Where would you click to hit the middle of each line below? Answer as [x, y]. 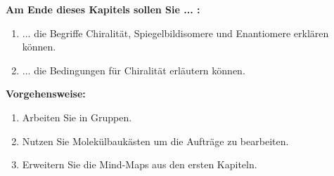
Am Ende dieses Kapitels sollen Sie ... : [103, 9]
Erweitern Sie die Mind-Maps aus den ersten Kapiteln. [140, 164]
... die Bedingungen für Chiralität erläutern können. [134, 70]
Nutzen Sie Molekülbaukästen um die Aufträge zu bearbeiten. [155, 141]
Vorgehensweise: [46, 94]
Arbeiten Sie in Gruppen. [77, 117]
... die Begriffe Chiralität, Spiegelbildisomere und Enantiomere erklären [175, 33]
